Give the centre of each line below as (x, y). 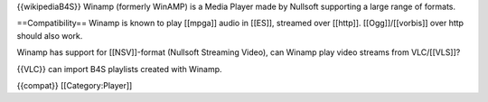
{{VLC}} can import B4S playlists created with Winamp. (119, 69)
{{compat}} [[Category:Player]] (75, 85)
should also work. (50, 35)
